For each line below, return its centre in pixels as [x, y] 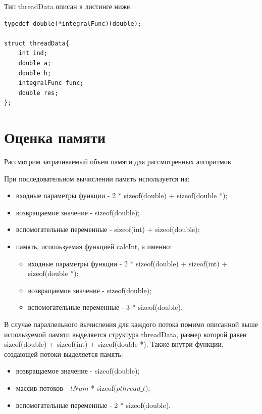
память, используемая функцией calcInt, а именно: [94, 246]
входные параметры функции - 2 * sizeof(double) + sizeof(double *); [122, 195]
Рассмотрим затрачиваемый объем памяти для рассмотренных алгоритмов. [119, 162]
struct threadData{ [37, 43]
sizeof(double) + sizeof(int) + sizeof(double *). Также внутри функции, [114, 344]
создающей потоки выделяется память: [64, 354]
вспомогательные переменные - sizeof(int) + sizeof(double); [108, 229]
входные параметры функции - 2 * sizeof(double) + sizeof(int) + [128, 263]
